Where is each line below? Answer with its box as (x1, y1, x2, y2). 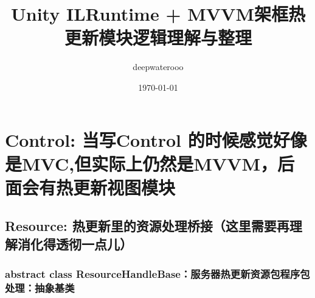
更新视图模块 (73, 174, 176, 199)
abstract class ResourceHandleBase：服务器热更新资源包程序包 (5, 266, 310, 282)
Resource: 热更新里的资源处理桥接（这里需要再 (5, 216, 289, 235)
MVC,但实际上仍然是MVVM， (22, 151, 278, 176)
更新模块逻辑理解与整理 (64, 25, 252, 50)
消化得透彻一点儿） (17, 234, 133, 253)
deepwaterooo (133, 60, 184, 73)
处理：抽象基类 (5, 280, 75, 296)
